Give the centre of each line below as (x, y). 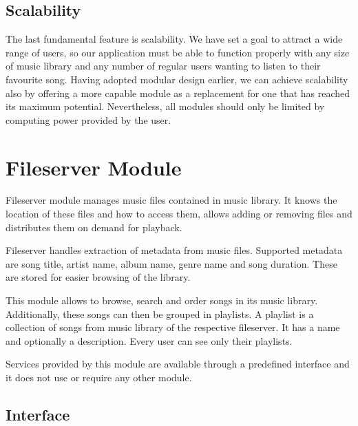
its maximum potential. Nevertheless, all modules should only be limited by (165, 106)
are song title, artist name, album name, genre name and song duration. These (171, 263)
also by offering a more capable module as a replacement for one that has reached (178, 93)
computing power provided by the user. (88, 119)
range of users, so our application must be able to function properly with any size (178, 52)
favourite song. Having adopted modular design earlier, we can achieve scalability (177, 79)
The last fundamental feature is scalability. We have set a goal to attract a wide (174, 39)
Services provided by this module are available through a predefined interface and (178, 364)
